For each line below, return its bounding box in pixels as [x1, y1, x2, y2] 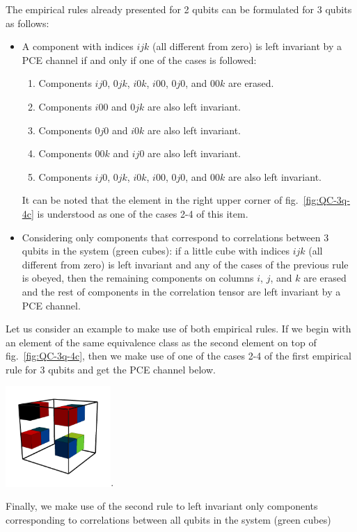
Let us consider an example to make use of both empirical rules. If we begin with [6, 321, 351, 336]
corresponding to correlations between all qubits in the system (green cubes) [6, 513, 331, 527]
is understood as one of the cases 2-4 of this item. [37, 206, 248, 220]
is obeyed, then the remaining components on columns [22, 271, 254, 285]
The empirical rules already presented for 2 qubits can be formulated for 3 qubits [6, 2, 352, 16]
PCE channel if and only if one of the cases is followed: [22, 52, 257, 67]
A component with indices [22, 39, 134, 54]
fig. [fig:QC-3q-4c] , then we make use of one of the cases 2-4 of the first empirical [6, 348, 351, 363]
